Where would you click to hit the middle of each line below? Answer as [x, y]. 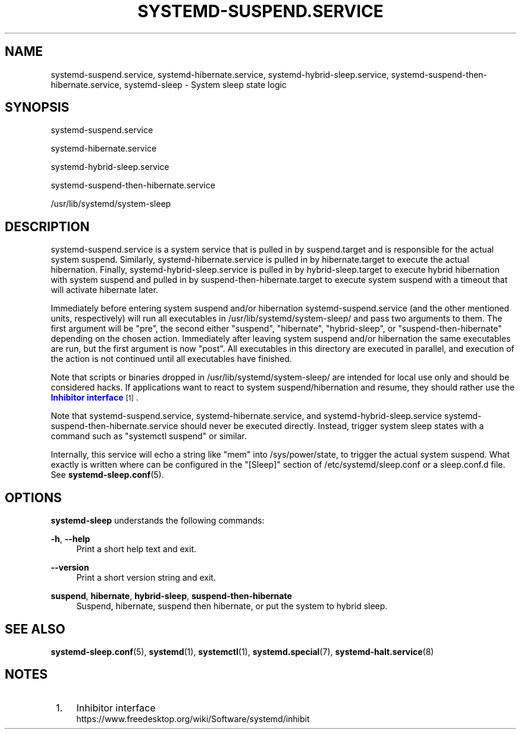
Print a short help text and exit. [136, 549]
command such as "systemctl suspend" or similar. [149, 436]
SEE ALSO [35, 629]
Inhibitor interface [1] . [95, 398]
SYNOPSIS [37, 108]
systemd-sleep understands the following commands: [158, 521]
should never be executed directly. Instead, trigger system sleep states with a [332, 426]
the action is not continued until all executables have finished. [171, 359]
